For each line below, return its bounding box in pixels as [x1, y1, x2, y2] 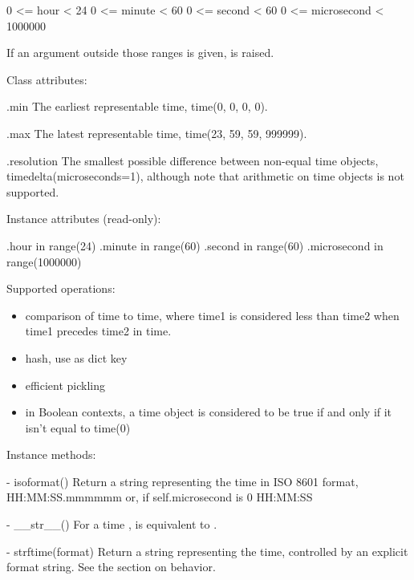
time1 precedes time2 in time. [25, 322, 172, 339]
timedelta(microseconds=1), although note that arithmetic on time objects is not [6, 168, 404, 185]
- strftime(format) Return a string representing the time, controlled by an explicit [6, 542, 408, 559]
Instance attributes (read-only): [6, 210, 161, 227]
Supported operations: [6, 280, 116, 297]
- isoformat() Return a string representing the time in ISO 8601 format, [6, 473, 359, 489]
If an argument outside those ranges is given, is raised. [6, 44, 274, 61]
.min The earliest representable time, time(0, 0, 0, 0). [6, 98, 268, 115]
